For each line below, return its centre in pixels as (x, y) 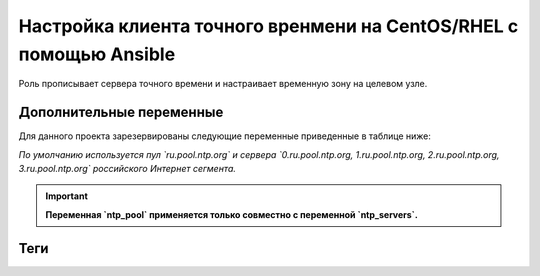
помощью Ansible (97, 54)
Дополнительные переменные (121, 112)
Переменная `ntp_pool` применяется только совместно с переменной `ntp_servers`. (232, 214)
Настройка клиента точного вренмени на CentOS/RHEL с (268, 26)
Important (67, 196)
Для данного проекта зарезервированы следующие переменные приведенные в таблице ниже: (225, 136)
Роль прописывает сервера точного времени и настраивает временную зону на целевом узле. (223, 84)
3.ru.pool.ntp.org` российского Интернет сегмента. (127, 169)
